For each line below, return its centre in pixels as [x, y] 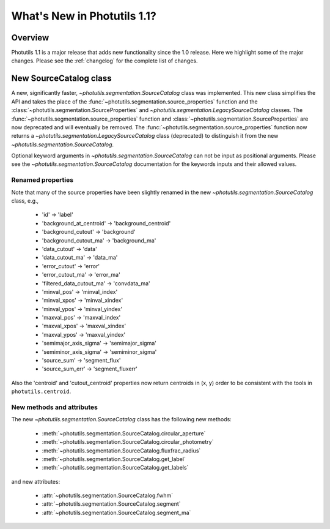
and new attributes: [36, 481]
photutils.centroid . [41, 391]
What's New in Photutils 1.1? [84, 16]
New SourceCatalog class [61, 79]
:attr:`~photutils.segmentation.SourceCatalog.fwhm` [108, 495]
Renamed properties [42, 180]
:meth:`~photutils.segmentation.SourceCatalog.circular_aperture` [124, 433]
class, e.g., [25, 201]
